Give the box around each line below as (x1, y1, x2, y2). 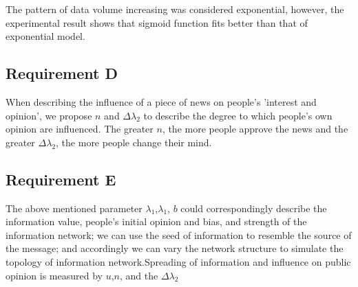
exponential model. (6, 29, 85, 43)
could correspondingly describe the (180, 200, 327, 215)
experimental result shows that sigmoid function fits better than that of (6, 15, 308, 30)
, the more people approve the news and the (162, 122, 348, 136)
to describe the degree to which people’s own (143, 108, 333, 122)
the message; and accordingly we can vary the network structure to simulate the (6, 241, 344, 255)
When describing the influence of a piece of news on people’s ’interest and (6, 94, 317, 108)
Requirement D (6, 62, 118, 84)
